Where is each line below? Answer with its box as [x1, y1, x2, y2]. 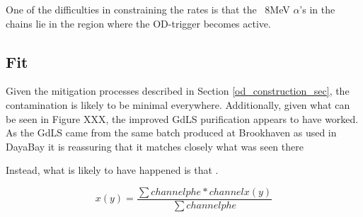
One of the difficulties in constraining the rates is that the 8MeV [6, 2, 290, 16]
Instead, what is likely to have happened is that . [6, 163, 219, 177]
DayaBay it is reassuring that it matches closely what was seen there [6, 139, 304, 153]
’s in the [299, 2, 335, 16]
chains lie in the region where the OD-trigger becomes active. [6, 16, 271, 30]
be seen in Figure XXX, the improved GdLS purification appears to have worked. [6, 111, 359, 126]
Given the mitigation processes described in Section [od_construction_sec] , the [6, 83, 350, 98]
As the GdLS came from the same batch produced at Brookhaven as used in [6, 125, 337, 140]
